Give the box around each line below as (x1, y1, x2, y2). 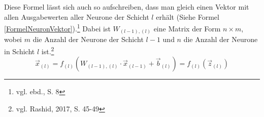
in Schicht (4, 46, 35, 56)
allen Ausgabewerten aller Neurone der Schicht (4, 11, 149, 22)
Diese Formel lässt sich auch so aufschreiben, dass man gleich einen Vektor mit (4, 2, 249, 12)
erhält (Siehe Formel (156, 11, 219, 22)
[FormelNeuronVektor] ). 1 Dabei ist (4, 22, 111, 33)
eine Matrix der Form (153, 23, 221, 33)
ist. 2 (41, 44, 54, 56)
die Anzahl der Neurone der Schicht (32, 34, 144, 45)
